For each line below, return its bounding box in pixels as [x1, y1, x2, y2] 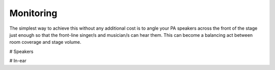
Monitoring [9, 8, 58, 19]
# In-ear [9, 58, 26, 64]
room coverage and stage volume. [9, 39, 81, 45]
